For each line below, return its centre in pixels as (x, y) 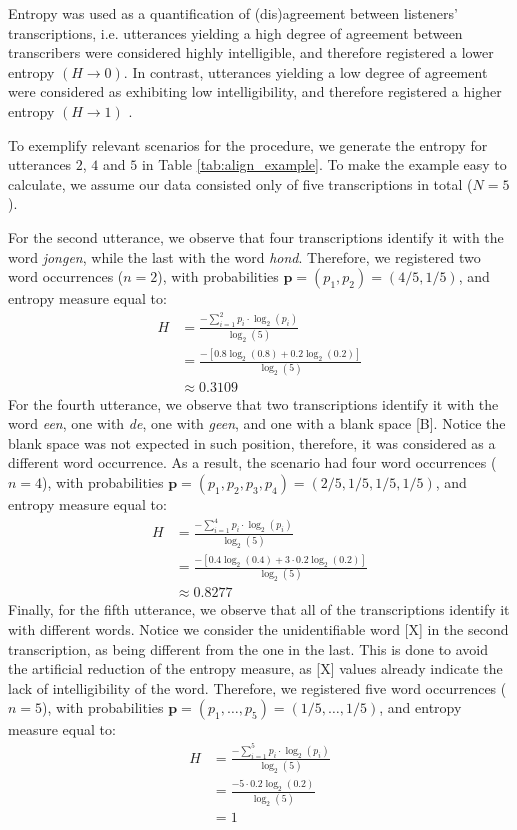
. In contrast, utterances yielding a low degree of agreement (305, 71)
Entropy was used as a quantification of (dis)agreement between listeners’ (233, 13)
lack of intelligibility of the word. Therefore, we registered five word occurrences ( (257, 687)
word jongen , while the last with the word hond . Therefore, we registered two (244, 256)
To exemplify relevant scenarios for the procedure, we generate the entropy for (248, 144)
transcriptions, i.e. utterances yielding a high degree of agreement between (235, 32)
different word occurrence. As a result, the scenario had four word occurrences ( (252, 462)
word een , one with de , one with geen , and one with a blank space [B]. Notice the (257, 423)
